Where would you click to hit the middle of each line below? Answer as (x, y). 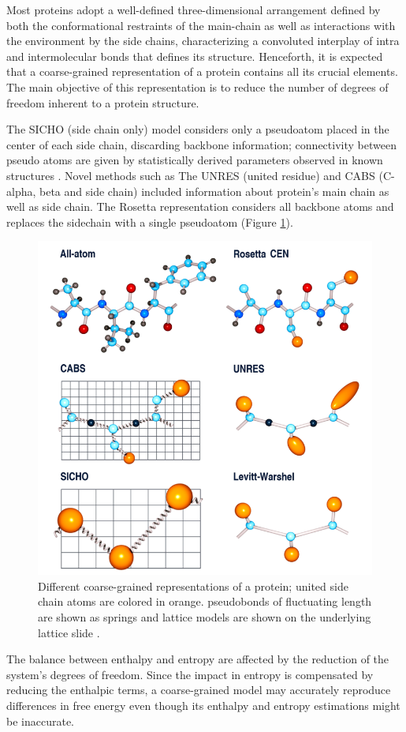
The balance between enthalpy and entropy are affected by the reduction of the (198, 659)
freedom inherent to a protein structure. (103, 102)
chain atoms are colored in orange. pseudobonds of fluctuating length (205, 601)
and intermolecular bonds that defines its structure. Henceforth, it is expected (195, 56)
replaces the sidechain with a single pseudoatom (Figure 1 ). (150, 221)
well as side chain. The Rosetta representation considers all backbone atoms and (200, 206)
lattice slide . (69, 632)
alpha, (21, 191)
